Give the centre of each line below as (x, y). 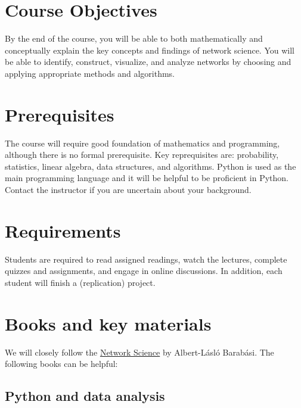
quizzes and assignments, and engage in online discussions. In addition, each (144, 271)
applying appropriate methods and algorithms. (90, 73)
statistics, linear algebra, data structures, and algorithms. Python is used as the (150, 166)
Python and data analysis (85, 396)
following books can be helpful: (61, 364)
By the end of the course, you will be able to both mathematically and (134, 38)
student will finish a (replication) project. (80, 282)
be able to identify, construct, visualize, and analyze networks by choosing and (148, 62)
